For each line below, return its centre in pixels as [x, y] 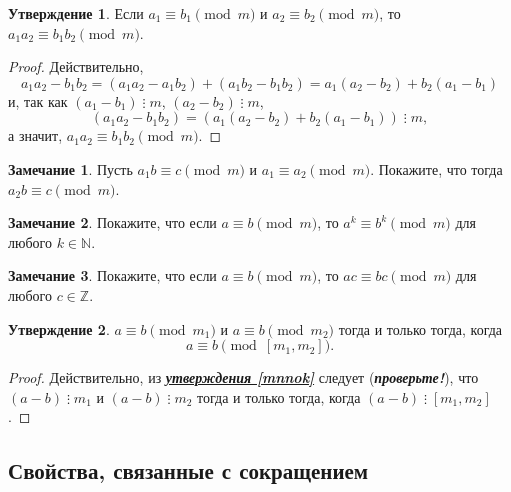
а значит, [35, 135]
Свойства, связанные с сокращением [188, 470]
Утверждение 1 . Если [76, 13]
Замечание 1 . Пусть [70, 168]
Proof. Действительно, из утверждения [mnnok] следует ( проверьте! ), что [243, 377]
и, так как [38, 100]
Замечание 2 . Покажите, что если [112, 222]
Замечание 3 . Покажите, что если [112, 275]
